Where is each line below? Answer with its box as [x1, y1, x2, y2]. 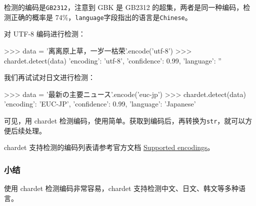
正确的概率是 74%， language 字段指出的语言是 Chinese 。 [10, 11, 192, 22]
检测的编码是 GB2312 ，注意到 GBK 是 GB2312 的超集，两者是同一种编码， [4, 2, 243, 12]
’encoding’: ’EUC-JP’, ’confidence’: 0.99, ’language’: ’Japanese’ [4, 98, 196, 109]
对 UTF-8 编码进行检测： [4, 28, 85, 39]
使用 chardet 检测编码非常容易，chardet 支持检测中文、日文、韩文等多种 [4, 182, 239, 193]
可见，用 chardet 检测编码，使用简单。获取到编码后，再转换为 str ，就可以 [4, 115, 245, 125]
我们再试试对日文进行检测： [4, 72, 95, 82]
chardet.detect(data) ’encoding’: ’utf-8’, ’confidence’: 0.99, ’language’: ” [4, 55, 221, 65]
